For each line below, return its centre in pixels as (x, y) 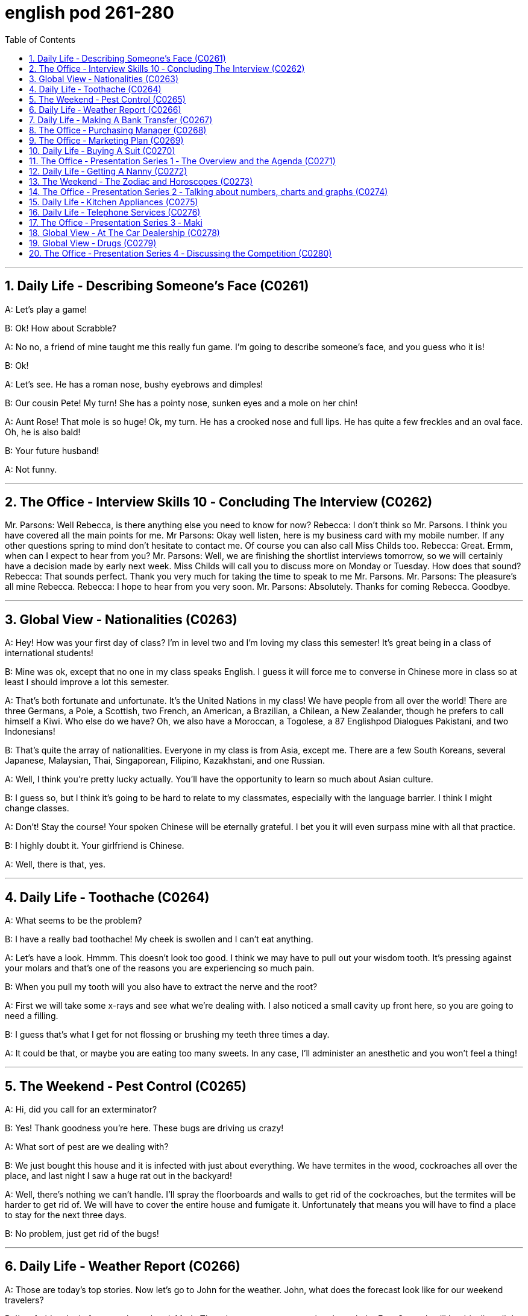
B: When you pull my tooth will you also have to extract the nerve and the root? (161, 987)
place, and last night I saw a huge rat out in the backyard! (119, 1175)
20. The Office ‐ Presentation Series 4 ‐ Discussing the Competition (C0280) (181, 253)
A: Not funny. (31, 469)
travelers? (24, 1300)
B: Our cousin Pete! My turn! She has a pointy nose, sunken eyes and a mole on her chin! (181, 403)
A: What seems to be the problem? (74, 921)
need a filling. (32, 1016)
